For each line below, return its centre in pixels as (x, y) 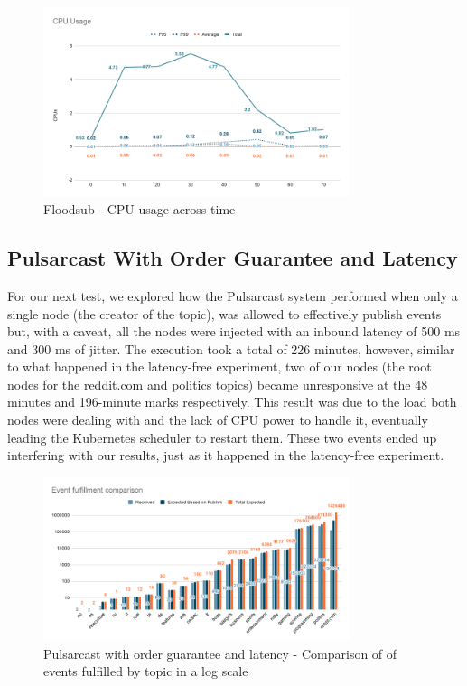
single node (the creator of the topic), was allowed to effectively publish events (224, 313)
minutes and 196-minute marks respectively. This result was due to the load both (232, 402)
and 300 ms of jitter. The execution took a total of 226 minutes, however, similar (231, 348)
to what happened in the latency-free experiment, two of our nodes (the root (219, 366)
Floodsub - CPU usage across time (140, 209)
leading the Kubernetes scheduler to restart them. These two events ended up (222, 437)
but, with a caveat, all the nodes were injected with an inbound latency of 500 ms (234, 331)
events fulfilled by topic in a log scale (146, 671)
